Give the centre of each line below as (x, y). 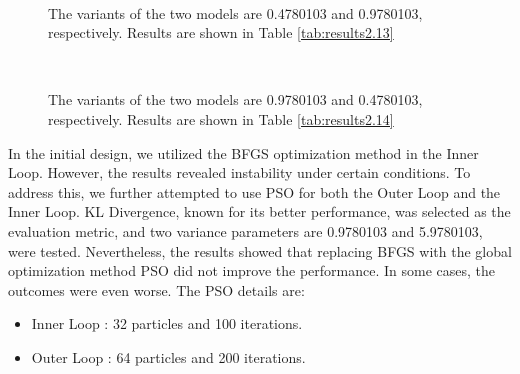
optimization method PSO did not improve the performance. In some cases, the (252, 270)
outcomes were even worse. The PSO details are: (156, 289)
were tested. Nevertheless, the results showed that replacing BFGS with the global (260, 250)
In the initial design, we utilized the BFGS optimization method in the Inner (243, 152)
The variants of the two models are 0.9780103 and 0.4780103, (235, 99)
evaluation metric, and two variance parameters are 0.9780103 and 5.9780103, (245, 230)
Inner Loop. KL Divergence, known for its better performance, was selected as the (259, 211)
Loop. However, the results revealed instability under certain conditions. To (239, 172)
